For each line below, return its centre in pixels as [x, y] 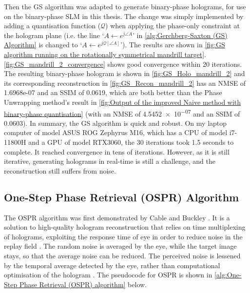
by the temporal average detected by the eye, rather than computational [112, 265]
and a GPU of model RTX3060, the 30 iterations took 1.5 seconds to [131, 142]
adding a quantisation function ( [52, 26]
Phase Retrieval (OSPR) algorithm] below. [83, 284]
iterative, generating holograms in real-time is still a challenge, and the [110, 161]
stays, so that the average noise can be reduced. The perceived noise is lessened [122, 255]
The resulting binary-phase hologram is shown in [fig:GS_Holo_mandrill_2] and [125, 73]
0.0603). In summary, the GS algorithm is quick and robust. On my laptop [115, 123]
